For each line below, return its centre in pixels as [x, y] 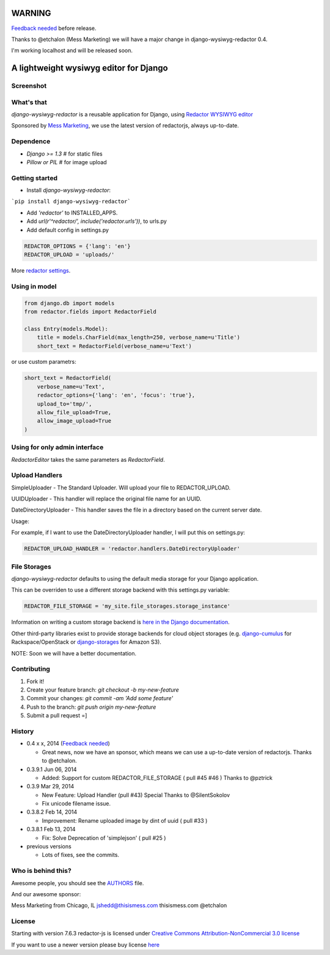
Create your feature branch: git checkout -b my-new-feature [103, 690]
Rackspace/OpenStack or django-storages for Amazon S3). [86, 642]
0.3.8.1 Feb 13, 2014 [51, 829]
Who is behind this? [41, 871]
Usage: [20, 521]
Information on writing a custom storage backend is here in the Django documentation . [120, 622]
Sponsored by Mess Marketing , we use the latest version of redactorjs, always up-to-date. [125, 126]
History [23, 731]
